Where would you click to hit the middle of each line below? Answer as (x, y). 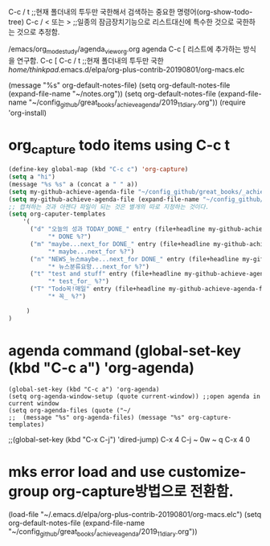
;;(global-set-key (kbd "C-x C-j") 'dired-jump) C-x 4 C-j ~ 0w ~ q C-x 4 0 (129, 439)
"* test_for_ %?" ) (79, 281)
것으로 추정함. (38, 32)
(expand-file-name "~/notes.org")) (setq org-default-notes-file (112, 93)
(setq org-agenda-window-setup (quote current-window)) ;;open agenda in (135, 396)
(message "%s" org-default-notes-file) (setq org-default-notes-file (119, 85)
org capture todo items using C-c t (119, 146)
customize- (207, 472)
